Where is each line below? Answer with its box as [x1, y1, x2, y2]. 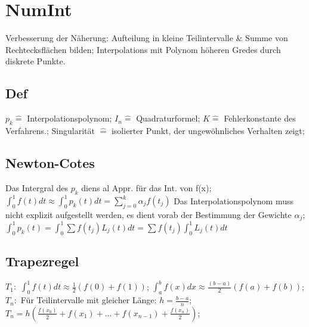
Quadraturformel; [136, 112, 200, 124]
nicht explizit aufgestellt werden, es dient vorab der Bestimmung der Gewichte [5, 208, 292, 220]
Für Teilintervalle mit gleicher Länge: [20, 294, 157, 306]
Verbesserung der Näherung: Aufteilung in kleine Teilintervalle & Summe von [5, 32, 288, 44]
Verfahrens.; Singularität [5, 124, 95, 136]
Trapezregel [5, 251, 79, 270]
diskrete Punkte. [5, 55, 66, 67]
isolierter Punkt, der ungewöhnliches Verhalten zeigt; [111, 124, 305, 136]
